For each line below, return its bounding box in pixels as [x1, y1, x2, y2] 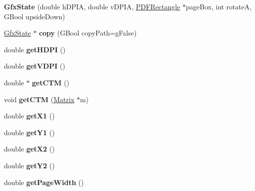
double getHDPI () [4, 44, 66, 54]
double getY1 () [4, 127, 55, 137]
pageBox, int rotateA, [186, 1, 252, 11]
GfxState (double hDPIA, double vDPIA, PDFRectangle [4, 1, 180, 11]
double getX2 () [4, 144, 55, 154]
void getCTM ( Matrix [4, 94, 75, 104]
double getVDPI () [4, 61, 65, 71]
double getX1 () [4, 111, 55, 121]
